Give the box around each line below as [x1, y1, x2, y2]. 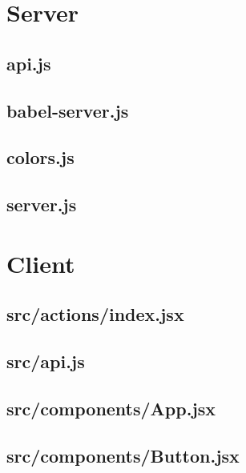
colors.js [6, 145, 75, 170]
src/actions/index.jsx [6, 302, 184, 327]
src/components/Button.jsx [6, 443, 240, 467]
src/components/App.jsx [6, 395, 216, 420]
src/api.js [6, 349, 85, 374]
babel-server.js [6, 98, 129, 122]
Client [6, 247, 75, 279]
